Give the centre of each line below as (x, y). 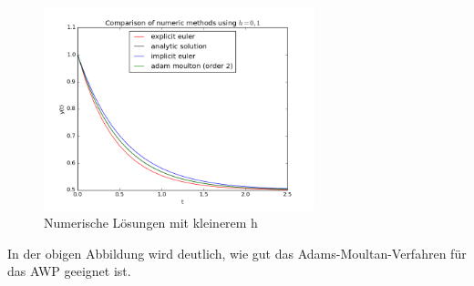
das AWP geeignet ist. (69, 271)
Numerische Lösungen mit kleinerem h (151, 223)
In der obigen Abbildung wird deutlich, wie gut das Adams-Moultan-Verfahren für (237, 253)
